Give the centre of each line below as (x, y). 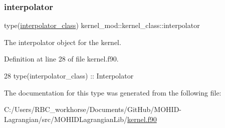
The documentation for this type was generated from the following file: (113, 92)
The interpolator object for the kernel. (63, 42)
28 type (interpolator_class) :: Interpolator (69, 75)
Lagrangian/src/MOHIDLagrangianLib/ (66, 119)
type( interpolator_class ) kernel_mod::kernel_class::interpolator (102, 25)
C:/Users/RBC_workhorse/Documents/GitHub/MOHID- (93, 109)
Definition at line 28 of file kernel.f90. (61, 59)
